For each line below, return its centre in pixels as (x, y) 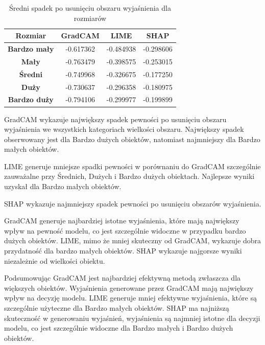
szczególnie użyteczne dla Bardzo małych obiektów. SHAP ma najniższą (117, 308)
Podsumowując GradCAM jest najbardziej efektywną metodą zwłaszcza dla (123, 278)
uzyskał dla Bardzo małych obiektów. (63, 186)
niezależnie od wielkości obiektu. (55, 260)
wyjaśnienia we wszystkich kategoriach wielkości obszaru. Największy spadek (124, 129)
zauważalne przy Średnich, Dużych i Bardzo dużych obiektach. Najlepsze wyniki (129, 176)
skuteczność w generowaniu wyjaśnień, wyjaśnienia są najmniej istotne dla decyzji (132, 318)
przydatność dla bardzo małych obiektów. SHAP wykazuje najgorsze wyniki (123, 251)
